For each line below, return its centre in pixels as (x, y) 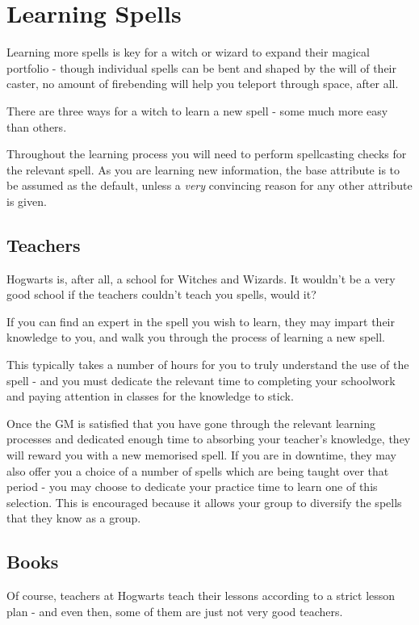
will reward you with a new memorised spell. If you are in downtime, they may (201, 455)
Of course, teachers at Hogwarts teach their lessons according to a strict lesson (201, 596)
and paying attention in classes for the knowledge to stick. (150, 396)
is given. (27, 201)
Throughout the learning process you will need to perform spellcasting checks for (207, 154)
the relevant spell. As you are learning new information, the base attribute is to (203, 169)
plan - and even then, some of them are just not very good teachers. (175, 611)
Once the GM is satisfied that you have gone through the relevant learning (191, 423)
